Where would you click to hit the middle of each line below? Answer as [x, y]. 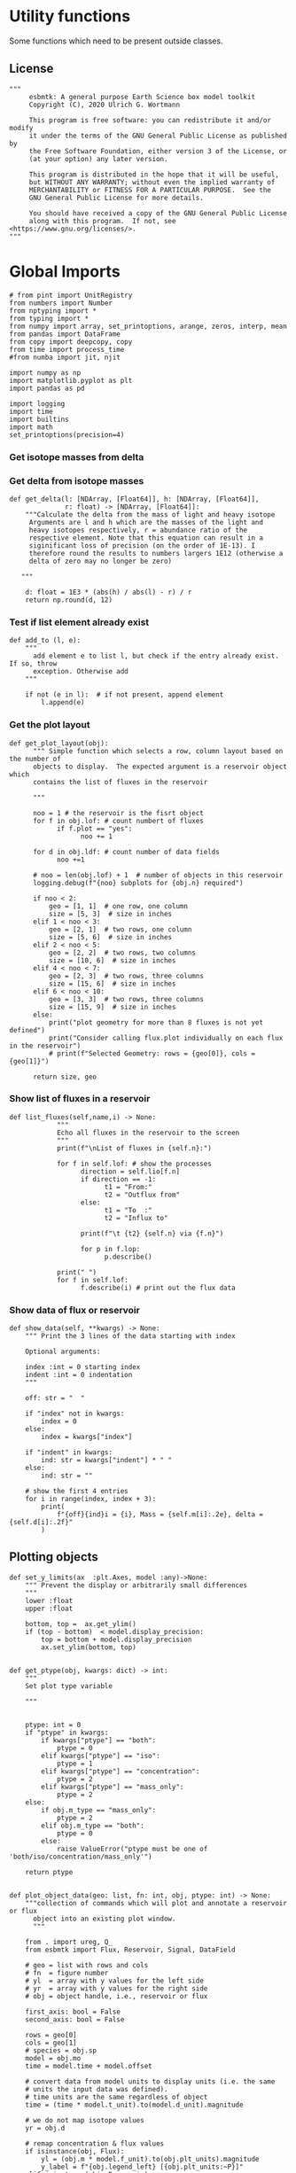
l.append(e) [63, 703]
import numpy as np [45, 373]
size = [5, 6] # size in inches [110, 937]
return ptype [49, 1872]
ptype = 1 [74, 1764]
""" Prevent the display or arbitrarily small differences [136, 1585]
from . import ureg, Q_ [69, 1942]
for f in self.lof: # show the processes [134, 1164]
